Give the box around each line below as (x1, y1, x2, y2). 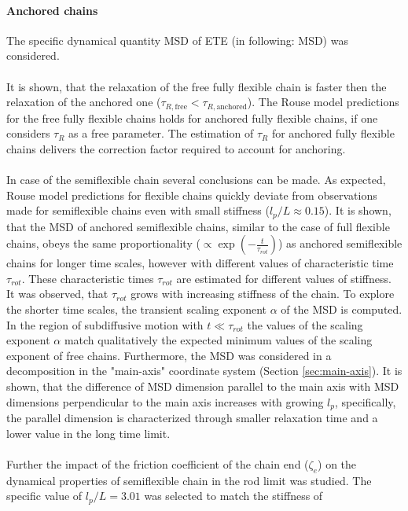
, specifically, (335, 393, 396, 410)
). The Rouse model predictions (247, 94, 399, 110)
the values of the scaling (247, 316, 363, 333)
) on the (318, 455, 357, 472)
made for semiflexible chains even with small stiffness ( (6, 202, 270, 219)
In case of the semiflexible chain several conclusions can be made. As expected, (6, 171, 386, 187)
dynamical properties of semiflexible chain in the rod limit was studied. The (6, 472, 372, 488)
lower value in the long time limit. (6, 425, 171, 441)
